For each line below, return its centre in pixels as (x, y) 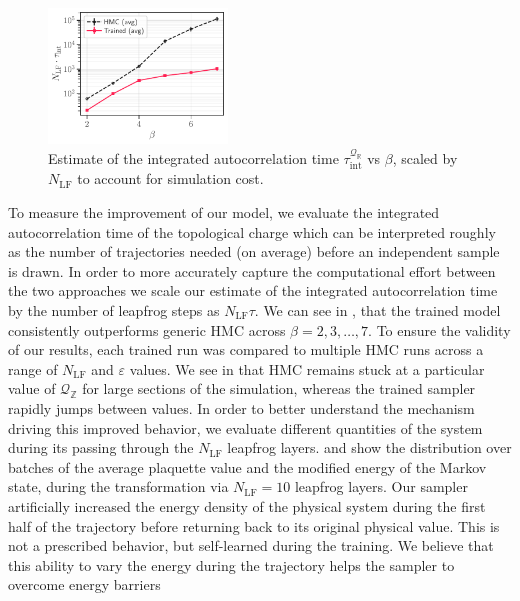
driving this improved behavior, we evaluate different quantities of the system (245, 427)
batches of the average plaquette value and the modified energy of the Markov (247, 466)
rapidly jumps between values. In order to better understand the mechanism (241, 407)
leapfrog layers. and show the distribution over (369, 447)
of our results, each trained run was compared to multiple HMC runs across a (246, 349)
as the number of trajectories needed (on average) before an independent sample (254, 251)
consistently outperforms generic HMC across (147, 329)
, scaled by (425, 158)
